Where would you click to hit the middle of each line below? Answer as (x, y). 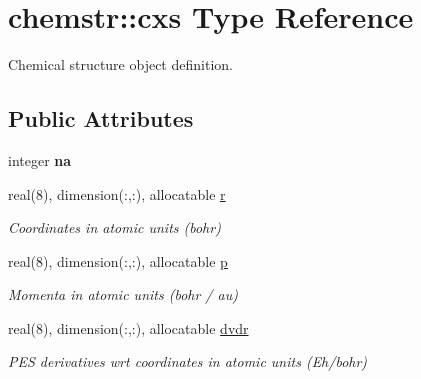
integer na (40, 159)
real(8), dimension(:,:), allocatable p (118, 260)
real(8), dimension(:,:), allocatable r (117, 193)
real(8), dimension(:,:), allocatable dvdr (128, 327)
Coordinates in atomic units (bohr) (114, 227)
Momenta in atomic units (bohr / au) (123, 294)
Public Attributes (101, 118)
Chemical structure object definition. (120, 64)
